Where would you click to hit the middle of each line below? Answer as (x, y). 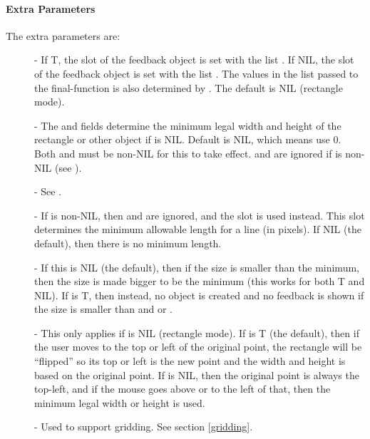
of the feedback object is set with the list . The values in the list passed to (196, 73)
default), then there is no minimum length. (128, 243)
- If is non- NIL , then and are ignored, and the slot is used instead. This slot (200, 215)
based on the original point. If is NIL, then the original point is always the (197, 375)
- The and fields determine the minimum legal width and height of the (188, 125)
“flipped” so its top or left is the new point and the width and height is (190, 361)
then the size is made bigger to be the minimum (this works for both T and (200, 281)
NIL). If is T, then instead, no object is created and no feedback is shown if (199, 295)
